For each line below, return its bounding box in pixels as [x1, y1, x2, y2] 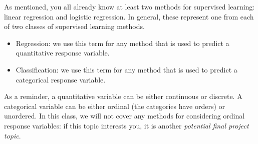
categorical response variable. [16, 74, 106, 84]
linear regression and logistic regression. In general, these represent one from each [4, 11, 254, 21]
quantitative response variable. [16, 47, 110, 58]
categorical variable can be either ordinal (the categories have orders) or [4, 100, 225, 111]
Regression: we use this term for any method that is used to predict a [16, 37, 229, 48]
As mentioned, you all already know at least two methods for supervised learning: [4, 1, 255, 11]
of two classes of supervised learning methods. [4, 21, 145, 31]
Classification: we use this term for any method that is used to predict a [16, 64, 237, 74]
